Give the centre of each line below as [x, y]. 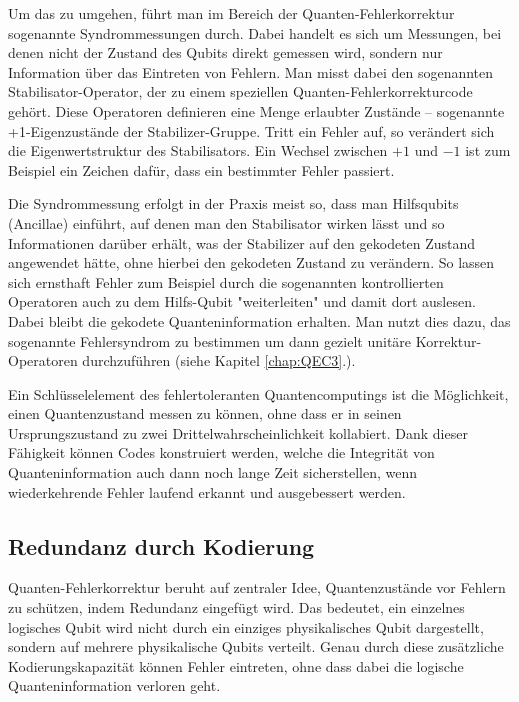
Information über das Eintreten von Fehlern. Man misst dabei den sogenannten [251, 71]
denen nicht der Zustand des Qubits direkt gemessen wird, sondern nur [225, 52]
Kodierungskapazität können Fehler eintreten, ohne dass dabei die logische [236, 665]
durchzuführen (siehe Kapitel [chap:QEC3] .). [219, 360]
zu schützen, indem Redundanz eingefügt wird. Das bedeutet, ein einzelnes [236, 607]
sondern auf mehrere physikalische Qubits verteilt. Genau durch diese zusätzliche [256, 646]
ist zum [488, 150]
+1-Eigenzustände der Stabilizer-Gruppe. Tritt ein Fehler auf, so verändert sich [251, 130]
